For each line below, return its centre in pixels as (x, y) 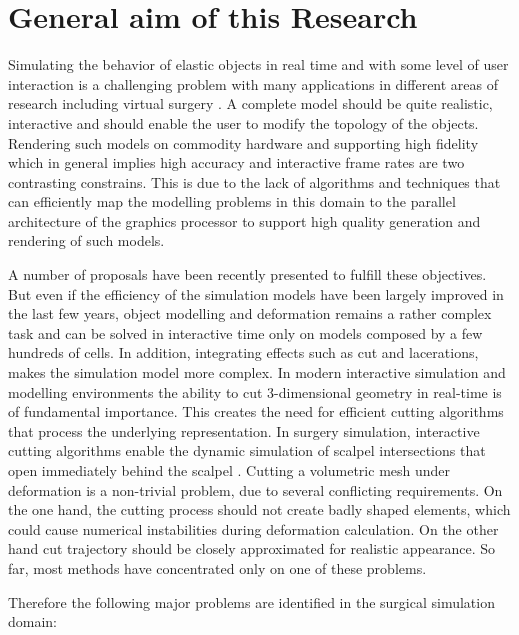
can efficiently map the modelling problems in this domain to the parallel (232, 201)
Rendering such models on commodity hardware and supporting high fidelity (243, 142)
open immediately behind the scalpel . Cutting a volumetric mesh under (229, 470)
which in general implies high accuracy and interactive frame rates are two (236, 162)
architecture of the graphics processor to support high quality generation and (244, 220)
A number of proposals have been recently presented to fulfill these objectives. (247, 274)
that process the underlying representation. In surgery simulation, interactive (244, 430)
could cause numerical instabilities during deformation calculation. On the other (253, 528)
